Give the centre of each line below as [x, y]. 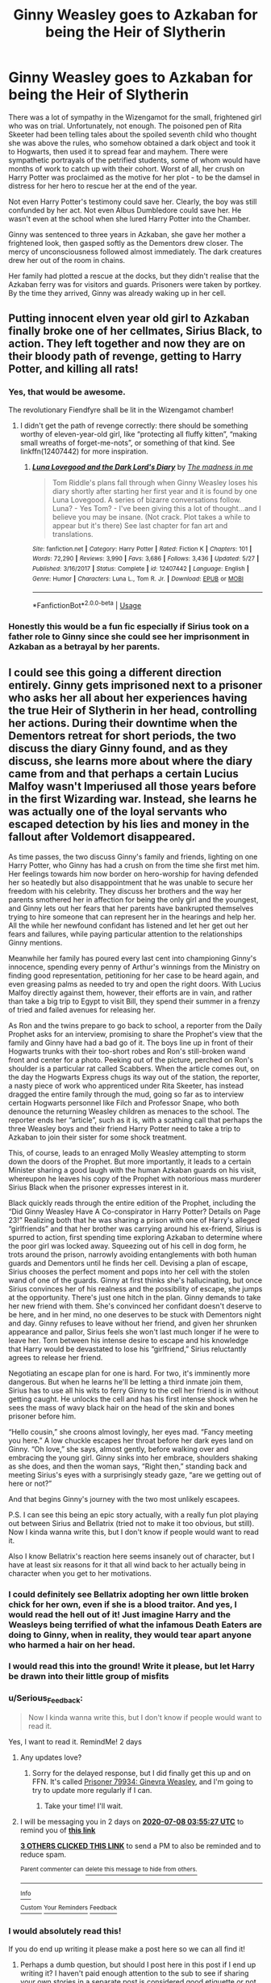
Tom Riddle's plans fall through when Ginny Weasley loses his [155, 482]
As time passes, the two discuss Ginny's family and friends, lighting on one [133, 856]
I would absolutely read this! [65, 1931]
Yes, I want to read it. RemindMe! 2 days [75, 1742]
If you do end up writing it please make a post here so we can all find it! [127, 1949]
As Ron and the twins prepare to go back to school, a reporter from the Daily [135, 1025]
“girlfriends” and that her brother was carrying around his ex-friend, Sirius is [135, 1228]
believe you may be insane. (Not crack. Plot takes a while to [151, 517]
